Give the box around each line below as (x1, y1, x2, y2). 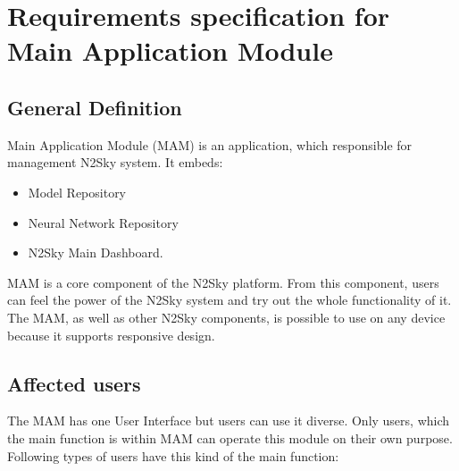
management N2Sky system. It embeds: (7, 153, 223, 172)
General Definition (7, 93, 182, 121)
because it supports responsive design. (7, 325, 215, 344)
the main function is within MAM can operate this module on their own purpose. (7, 428, 453, 447)
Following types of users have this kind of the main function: (7, 446, 339, 465)
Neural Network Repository (28, 213, 179, 231)
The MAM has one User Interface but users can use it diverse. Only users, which (7, 411, 450, 430)
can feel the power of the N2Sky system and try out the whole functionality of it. (7, 290, 452, 309)
